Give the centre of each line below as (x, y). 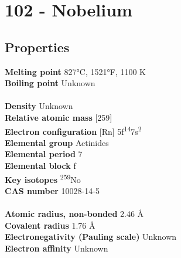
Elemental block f (40, 165)
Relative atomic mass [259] (59, 117)
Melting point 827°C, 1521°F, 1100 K (75, 71)
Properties (37, 47)
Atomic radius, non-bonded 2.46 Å (74, 214)
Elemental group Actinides (57, 142)
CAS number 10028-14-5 (52, 190)
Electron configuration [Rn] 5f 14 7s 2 (73, 130)
